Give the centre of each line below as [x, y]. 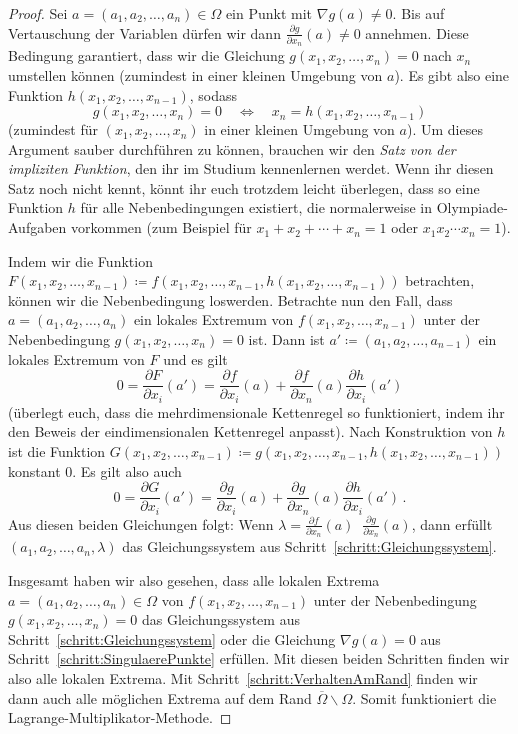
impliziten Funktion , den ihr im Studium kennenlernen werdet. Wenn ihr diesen [251, 168]
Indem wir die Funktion [80, 260]
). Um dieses [444, 129]
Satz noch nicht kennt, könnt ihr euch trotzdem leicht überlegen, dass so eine [244, 187]
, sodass [213, 94]
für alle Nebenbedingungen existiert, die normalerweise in [256, 207]
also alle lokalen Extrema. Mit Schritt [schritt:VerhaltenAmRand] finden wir [243, 677]
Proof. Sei [38, 13]
